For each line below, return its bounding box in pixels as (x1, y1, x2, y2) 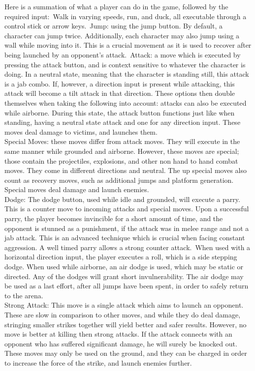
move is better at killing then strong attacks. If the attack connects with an (4, 329, 232, 339)
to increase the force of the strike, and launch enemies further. (4, 357, 192, 368)
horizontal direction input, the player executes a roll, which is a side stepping (4, 252, 237, 262)
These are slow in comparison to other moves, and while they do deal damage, (4, 310, 241, 319)
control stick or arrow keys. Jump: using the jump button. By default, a (4, 21, 223, 31)
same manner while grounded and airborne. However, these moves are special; (4, 145, 239, 156)
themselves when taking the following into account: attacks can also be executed (4, 97, 247, 108)
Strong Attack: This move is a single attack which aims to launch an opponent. (4, 300, 244, 310)
